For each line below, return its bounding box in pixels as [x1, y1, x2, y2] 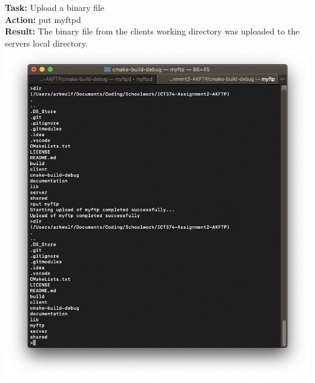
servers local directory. [5, 36, 88, 49]
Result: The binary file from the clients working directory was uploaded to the [5, 25, 300, 38]
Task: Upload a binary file [5, 1, 104, 13]
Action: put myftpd [5, 13, 81, 25]
